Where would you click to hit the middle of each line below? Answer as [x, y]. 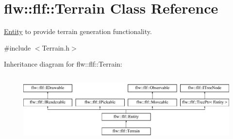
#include [17, 47]
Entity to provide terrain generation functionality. [78, 31]
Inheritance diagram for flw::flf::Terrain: [63, 64]
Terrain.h [56, 47]
